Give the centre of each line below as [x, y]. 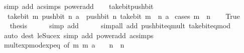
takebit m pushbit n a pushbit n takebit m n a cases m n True [124, 16]
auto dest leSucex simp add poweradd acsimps [79, 35]
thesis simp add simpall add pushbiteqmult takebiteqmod [120, 26]
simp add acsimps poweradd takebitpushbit [79, 6]
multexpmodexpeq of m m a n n [64, 45]
